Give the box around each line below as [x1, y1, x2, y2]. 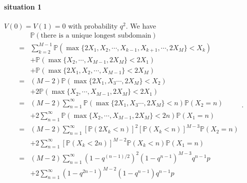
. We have [125, 20, 156, 31]
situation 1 [4, 1, 41, 12]
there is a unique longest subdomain [40, 32, 151, 40]
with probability [68, 20, 118, 31]
